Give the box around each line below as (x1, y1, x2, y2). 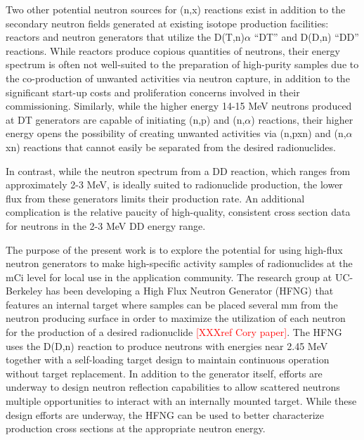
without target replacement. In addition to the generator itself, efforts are (6, 365, 323, 380)
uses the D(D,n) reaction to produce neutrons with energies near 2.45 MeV (6, 338, 328, 353)
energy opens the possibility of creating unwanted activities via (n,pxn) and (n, (6, 126, 346, 141)
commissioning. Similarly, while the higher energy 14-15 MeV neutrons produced (6, 98, 352, 113)
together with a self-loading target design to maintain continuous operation (6, 352, 330, 367)
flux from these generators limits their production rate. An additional (6, 190, 305, 205)
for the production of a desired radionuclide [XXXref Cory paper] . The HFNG (6, 325, 342, 339)
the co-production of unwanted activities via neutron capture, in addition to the (6, 70, 350, 85)
